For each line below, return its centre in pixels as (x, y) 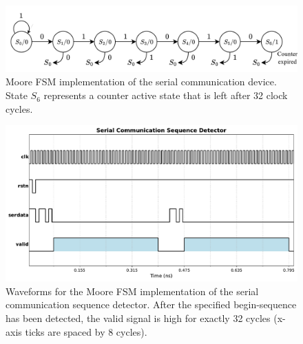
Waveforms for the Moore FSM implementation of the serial (132, 291)
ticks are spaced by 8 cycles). (86, 331)
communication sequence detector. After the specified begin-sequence (151, 304)
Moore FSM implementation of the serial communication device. (141, 82)
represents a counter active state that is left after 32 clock (166, 95)
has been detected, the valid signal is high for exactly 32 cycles (138, 318)
